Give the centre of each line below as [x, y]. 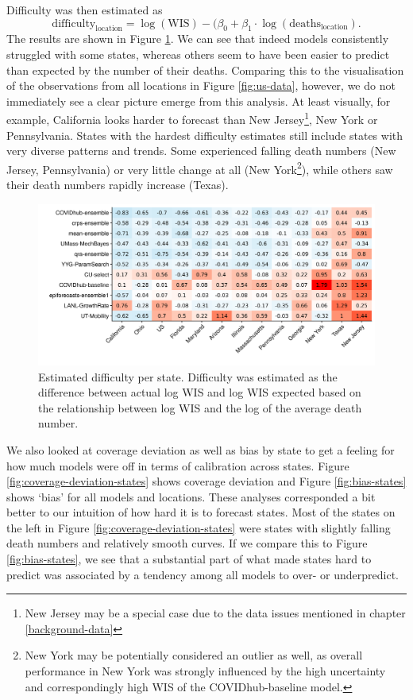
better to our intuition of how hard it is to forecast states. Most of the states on [201, 512]
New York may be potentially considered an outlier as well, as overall [194, 655]
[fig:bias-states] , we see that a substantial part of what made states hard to [189, 559]
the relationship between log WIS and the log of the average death [200, 407]
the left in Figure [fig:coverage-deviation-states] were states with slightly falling [199, 527]
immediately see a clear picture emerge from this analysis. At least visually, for [199, 101]
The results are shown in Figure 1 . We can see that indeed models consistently [198, 39]
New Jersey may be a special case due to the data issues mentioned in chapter [215, 613]
